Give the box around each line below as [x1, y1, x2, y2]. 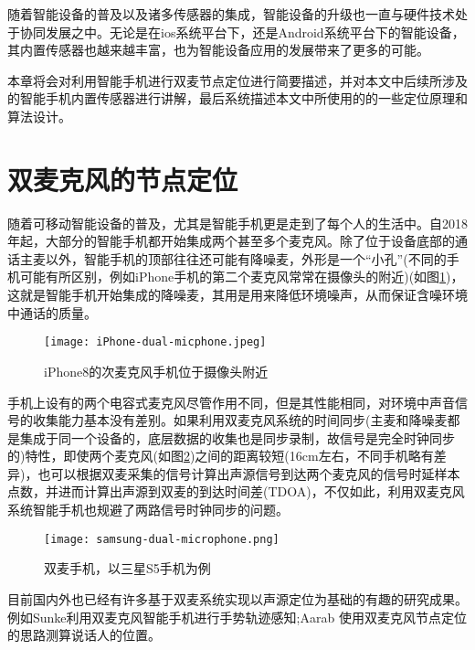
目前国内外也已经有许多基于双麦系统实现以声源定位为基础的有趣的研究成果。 [7, 589, 468, 608]
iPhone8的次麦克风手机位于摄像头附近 [44, 361, 269, 380]
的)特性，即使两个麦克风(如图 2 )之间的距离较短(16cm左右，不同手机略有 [7, 446, 434, 465]
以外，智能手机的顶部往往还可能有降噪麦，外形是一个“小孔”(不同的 [45, 249, 447, 268]
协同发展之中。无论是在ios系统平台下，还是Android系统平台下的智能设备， [19, 22, 465, 41]
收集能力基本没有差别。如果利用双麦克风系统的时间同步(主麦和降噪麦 [32, 410, 448, 430]
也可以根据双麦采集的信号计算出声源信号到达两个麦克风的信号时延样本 [37, 464, 460, 483]
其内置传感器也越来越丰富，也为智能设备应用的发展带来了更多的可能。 [7, 40, 429, 59]
